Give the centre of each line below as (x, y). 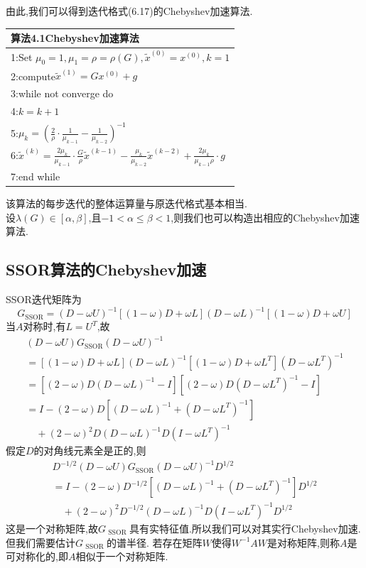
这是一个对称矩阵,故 (52, 528)
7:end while (36, 176)
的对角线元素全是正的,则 (90, 450)
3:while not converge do (62, 93)
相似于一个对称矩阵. (122, 556)
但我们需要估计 (41, 542)
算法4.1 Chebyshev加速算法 (75, 38)
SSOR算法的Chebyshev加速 (106, 269)
